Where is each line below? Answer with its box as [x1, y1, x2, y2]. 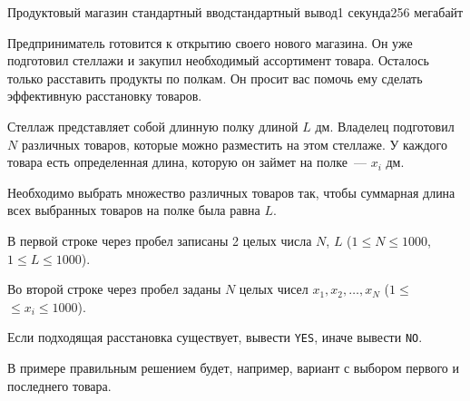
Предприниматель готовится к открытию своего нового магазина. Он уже [7, 33, 413, 52]
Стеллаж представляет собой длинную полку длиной [7, 116, 299, 135]
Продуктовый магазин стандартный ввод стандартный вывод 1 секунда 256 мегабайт [7, 3, 464, 21]
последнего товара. [7, 376, 112, 395]
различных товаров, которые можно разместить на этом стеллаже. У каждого [21, 134, 448, 153]
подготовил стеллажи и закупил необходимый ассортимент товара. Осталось [7, 51, 429, 70]
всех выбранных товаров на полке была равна [7, 200, 260, 220]
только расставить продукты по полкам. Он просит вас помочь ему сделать [7, 68, 423, 87]
